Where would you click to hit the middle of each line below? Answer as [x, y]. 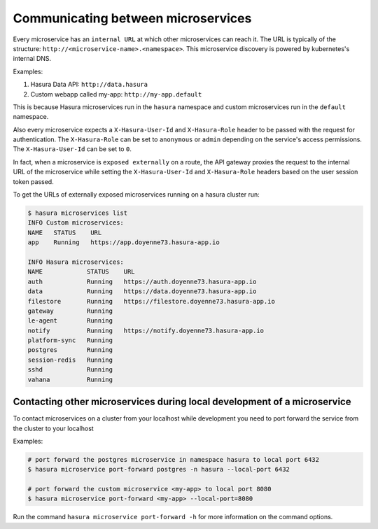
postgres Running [70, 350]
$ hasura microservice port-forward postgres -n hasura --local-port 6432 [159, 470]
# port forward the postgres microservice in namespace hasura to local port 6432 [174, 459]
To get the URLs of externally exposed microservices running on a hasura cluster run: [136, 195]
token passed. [33, 181]
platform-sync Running [70, 340]
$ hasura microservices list [78, 213]
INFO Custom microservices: [76, 223]
